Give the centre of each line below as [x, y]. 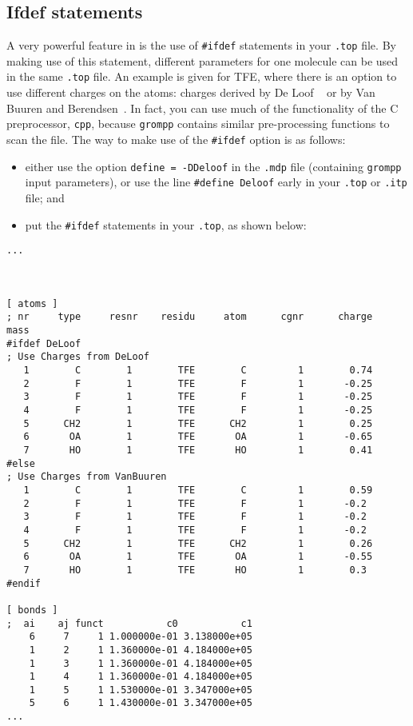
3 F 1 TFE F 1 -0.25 [198, 397]
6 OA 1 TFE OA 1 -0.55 [198, 557]
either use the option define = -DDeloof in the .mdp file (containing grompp [213, 166]
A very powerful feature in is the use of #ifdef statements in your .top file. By [201, 45]
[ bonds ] [32, 610]
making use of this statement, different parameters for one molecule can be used [203, 60]
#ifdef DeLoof [44, 343]
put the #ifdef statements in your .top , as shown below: [166, 224]
